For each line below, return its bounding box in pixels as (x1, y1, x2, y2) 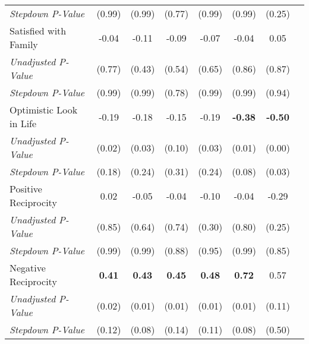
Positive (10, 182, 42, 195)
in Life (10, 116, 37, 130)
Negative (10, 261, 46, 274)
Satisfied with (10, 24, 67, 37)
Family (10, 37, 38, 51)
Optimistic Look (10, 103, 78, 116)
